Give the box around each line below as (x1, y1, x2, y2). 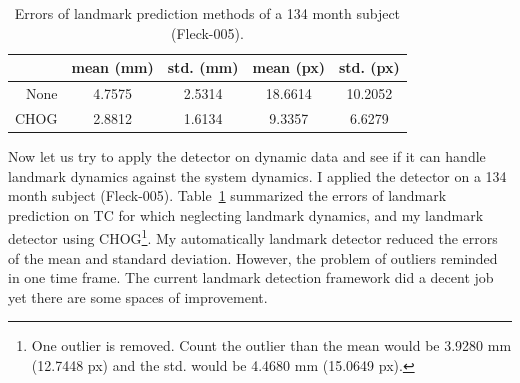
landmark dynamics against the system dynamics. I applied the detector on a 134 (8, 165, 507, 186)
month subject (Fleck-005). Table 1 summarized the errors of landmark (8, 185, 447, 206)
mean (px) (252, 57, 325, 78)
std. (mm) (167, 57, 239, 78)
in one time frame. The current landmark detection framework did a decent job (8, 267, 494, 288)
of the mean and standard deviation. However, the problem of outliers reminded (8, 247, 498, 268)
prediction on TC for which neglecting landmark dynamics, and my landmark (8, 204, 484, 225)
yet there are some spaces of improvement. (8, 286, 268, 307)
